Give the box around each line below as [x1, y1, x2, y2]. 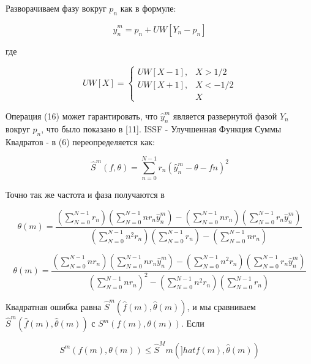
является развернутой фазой [173, 109, 277, 122]
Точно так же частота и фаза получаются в [6, 188, 165, 201]
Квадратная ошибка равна [6, 300, 102, 313]
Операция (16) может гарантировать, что [6, 109, 158, 122]
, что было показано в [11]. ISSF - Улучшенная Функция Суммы [41, 122, 282, 135]
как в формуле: [120, 2, 176, 14]
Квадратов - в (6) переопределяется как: [6, 135, 155, 148]
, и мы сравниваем [187, 300, 256, 313]
